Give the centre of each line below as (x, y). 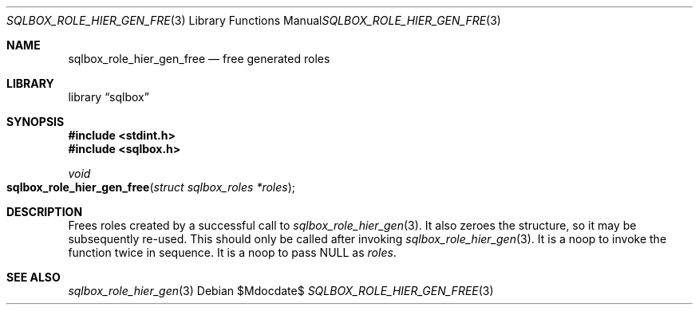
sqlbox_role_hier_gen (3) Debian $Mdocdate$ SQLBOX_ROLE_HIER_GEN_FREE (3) (281, 291)
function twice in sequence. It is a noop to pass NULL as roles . (232, 252)
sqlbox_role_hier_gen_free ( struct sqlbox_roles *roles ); (151, 187)
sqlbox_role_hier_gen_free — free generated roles (199, 59)
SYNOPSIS (36, 122)
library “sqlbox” (109, 97)
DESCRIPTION (45, 212)
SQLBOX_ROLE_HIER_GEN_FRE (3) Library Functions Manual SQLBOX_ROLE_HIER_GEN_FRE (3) (254, 20)
